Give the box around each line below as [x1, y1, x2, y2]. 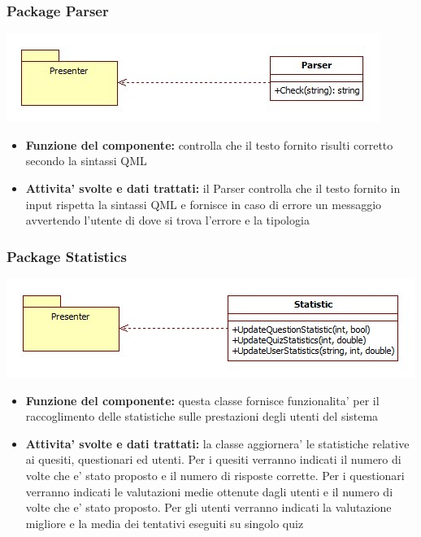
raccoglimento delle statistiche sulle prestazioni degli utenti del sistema [25, 408, 379, 425]
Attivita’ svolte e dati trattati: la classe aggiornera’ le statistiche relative [25, 434, 410, 452]
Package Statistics [7, 246, 127, 266]
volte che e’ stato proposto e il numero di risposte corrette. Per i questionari [25, 466, 405, 483]
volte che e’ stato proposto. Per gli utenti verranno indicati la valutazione [25, 499, 392, 516]
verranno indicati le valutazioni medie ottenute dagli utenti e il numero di [25, 482, 393, 500]
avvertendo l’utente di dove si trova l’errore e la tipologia [25, 212, 310, 229]
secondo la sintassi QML [25, 152, 147, 169]
